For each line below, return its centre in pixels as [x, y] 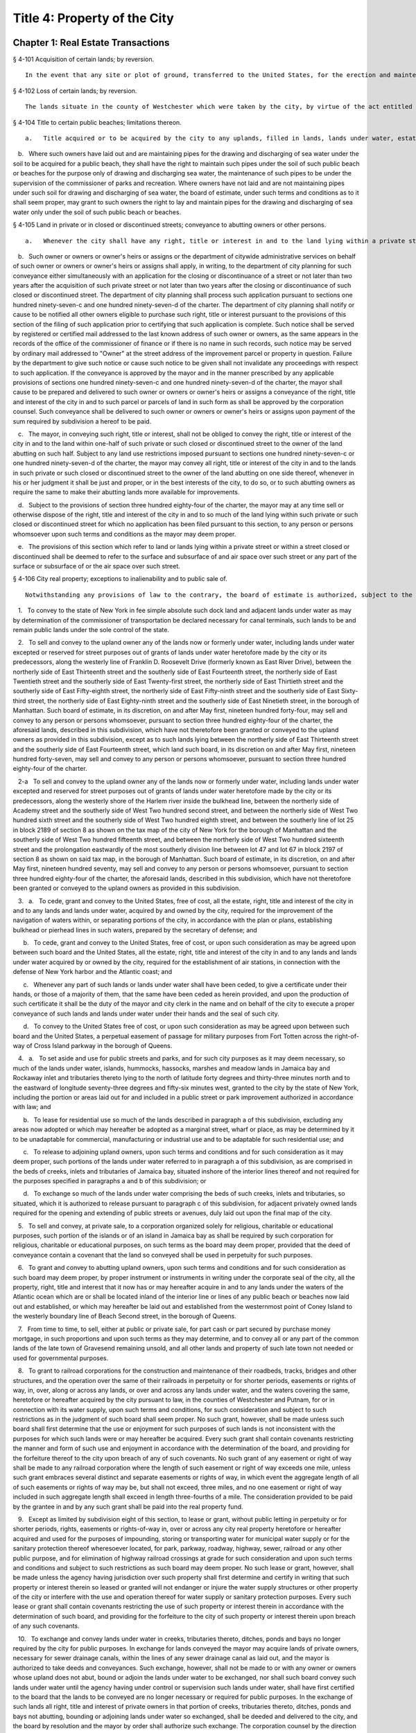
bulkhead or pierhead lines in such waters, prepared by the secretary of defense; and [135, 930]
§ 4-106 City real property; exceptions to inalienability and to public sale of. [120, 579]
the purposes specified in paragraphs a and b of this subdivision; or [110, 1181]
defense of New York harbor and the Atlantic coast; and [93, 972]
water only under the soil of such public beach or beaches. [97, 212]
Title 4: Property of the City [94, 18]
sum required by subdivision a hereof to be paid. [82, 421]
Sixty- [349, 691]
